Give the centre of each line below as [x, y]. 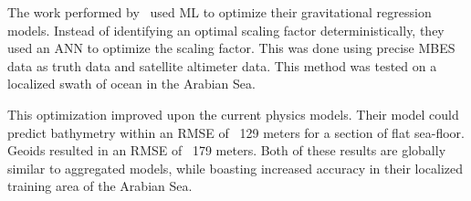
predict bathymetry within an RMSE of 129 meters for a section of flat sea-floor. [236, 132]
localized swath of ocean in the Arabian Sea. [131, 84]
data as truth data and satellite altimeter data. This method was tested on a [222, 65]
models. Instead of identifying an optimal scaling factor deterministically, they [226, 30]
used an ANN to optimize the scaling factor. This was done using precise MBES [231, 48]
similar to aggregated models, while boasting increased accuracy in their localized [235, 168]
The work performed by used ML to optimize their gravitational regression [220, 12]
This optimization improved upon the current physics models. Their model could [233, 114]
